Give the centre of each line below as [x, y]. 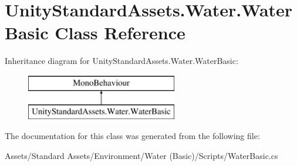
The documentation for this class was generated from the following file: [132, 136]
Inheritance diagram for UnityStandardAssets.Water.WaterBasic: [122, 61]
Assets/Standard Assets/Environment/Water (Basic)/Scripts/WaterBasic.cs [141, 155]
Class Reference [120, 33]
